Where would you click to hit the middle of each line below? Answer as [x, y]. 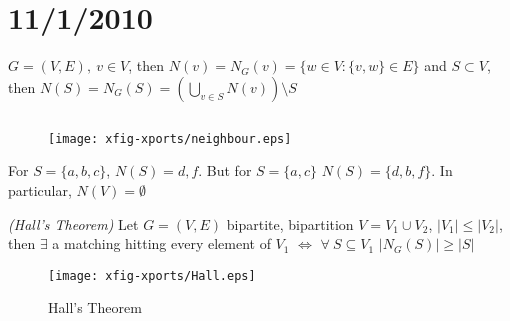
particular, [40, 189]
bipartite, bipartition [290, 223]
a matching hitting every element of [161, 243]
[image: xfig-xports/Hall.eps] [152, 275]
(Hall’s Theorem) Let [73, 223]
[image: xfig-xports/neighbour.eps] [170, 138]
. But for [225, 170]
